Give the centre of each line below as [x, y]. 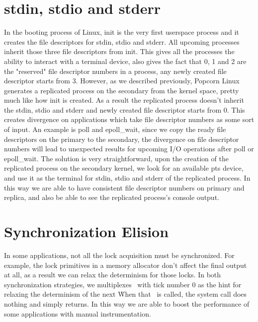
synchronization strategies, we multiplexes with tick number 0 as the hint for [123, 284]
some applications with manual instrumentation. [78, 313]
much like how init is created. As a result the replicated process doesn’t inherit [124, 100]
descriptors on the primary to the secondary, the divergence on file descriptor [122, 139]
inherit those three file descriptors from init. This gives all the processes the [119, 51]
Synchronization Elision [86, 231]
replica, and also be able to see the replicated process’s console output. [112, 197]
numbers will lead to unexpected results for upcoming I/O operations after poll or [129, 149]
